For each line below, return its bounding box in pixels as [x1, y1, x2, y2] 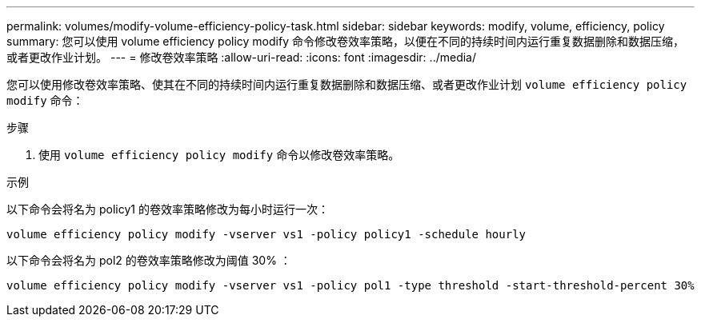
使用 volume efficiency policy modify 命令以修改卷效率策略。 [38, 148, 400, 161]
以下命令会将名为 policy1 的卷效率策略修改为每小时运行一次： [6, 202, 329, 216]
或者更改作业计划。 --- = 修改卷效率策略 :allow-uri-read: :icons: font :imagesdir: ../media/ [6, 50, 477, 64]
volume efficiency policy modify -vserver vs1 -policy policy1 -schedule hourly [6, 228, 527, 241]
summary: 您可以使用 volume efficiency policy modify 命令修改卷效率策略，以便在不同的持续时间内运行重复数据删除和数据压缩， [6, 34, 684, 48]
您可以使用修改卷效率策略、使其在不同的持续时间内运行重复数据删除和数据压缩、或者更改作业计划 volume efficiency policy [6, 78, 687, 91]
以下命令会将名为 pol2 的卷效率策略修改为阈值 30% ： [6, 253, 291, 267]
